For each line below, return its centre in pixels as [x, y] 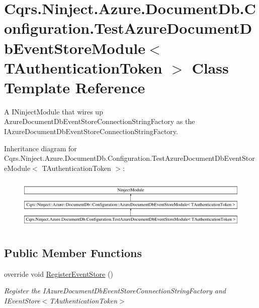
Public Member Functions [73, 252]
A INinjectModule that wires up [54, 111]
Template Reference [75, 87]
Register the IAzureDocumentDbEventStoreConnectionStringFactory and [115, 291]
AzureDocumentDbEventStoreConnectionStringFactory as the [100, 121]
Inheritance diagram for [40, 148]
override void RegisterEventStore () [59, 273]
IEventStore [22, 300]
